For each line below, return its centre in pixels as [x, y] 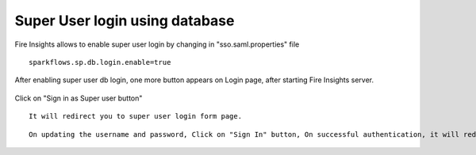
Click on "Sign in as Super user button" [79, 98]
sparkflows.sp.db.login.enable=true [100, 62]
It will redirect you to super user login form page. [135, 116]
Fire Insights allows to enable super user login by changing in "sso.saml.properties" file [157, 44]
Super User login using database [125, 21]
